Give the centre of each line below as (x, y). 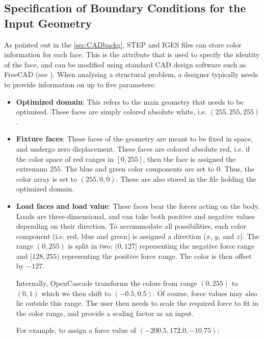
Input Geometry (48, 23)
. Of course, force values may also (205, 293)
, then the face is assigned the (189, 159)
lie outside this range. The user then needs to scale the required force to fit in (137, 303)
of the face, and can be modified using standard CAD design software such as (125, 64)
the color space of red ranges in (65, 159)
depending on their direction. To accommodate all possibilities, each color (131, 226)
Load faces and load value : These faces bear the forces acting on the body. (138, 205)
